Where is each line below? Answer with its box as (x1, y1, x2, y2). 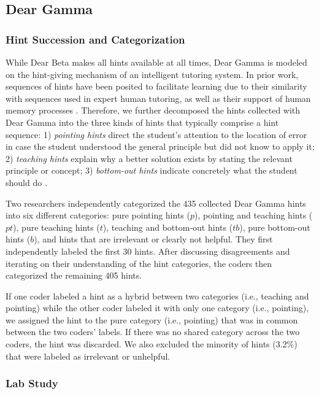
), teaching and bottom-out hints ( (102, 220, 233, 233)
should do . (6, 176, 47, 188)
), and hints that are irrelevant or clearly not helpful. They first (34, 233, 273, 245)
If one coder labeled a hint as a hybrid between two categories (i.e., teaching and (6, 289, 309, 302)
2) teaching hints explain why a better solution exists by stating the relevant (6, 152, 293, 164)
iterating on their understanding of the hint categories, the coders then (6, 257, 272, 269)
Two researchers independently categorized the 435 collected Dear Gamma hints (6, 196, 306, 209)
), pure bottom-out (239, 220, 310, 233)
